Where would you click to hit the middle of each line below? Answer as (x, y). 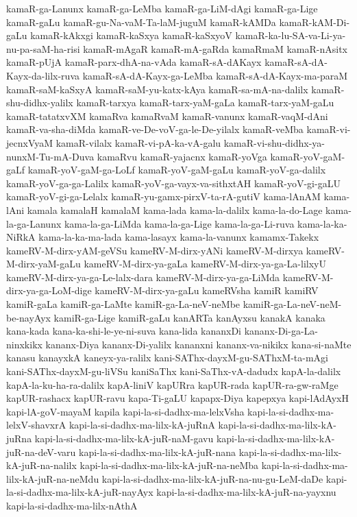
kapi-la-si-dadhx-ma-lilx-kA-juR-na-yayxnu (246, 492)
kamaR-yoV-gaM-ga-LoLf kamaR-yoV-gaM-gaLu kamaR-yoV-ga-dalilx (177, 170)
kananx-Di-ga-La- (281, 331)
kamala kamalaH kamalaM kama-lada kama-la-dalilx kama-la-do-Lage (175, 209)
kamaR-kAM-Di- (315, 22)
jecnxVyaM (30, 142)
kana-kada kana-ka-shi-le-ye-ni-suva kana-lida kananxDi (124, 331)
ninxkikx (24, 344)
